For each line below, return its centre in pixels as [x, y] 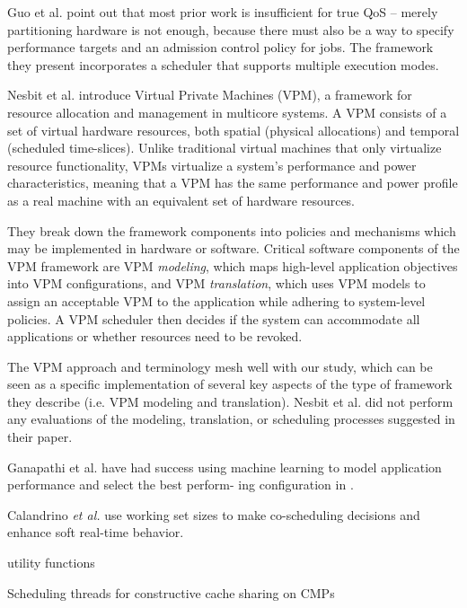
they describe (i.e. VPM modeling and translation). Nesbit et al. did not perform [230, 401]
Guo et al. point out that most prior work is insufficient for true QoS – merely [223, 12]
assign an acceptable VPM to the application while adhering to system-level [216, 300]
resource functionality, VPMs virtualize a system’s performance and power [212, 165]
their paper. [40, 437]
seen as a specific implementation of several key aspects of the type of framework [230, 384]
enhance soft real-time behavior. [96, 532]
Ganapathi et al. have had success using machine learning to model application [225, 467]
